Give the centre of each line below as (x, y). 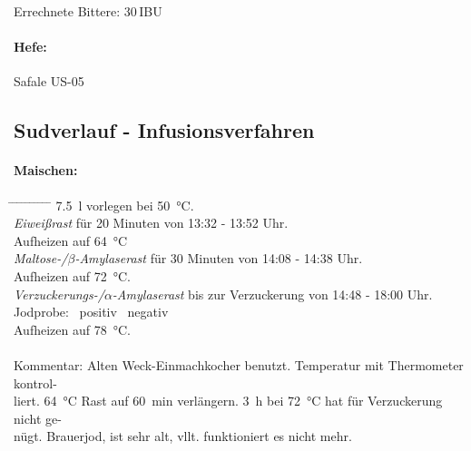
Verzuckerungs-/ (59, 294)
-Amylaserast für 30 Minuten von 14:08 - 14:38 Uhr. (219, 258)
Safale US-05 (49, 81)
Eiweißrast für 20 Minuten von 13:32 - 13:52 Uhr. (151, 223)
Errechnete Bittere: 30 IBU (88, 11)
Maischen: (46, 170)
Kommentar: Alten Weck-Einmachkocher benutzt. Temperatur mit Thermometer (239, 364)
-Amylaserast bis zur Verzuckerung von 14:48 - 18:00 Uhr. (272, 294)
